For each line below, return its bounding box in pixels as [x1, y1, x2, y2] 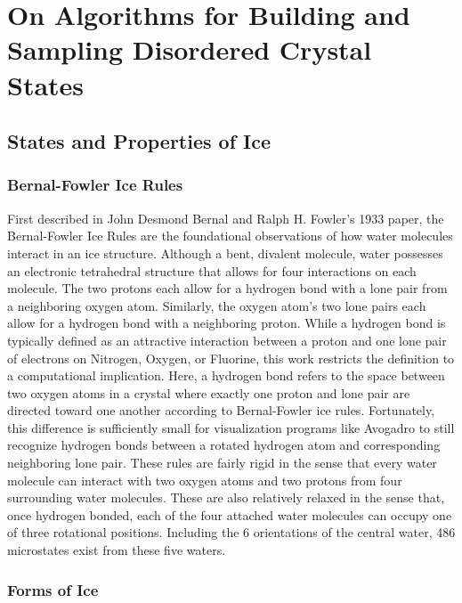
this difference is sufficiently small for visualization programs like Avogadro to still [7, 418, 455, 436]
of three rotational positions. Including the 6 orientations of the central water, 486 [7, 523, 456, 542]
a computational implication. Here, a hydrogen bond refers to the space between [7, 366, 445, 385]
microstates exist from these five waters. [7, 541, 226, 559]
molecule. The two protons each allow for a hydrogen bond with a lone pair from [7, 279, 448, 297]
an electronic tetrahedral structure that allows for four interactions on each [7, 261, 417, 280]
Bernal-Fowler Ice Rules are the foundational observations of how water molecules [7, 226, 453, 245]
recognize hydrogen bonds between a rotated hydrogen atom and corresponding [7, 436, 441, 454]
